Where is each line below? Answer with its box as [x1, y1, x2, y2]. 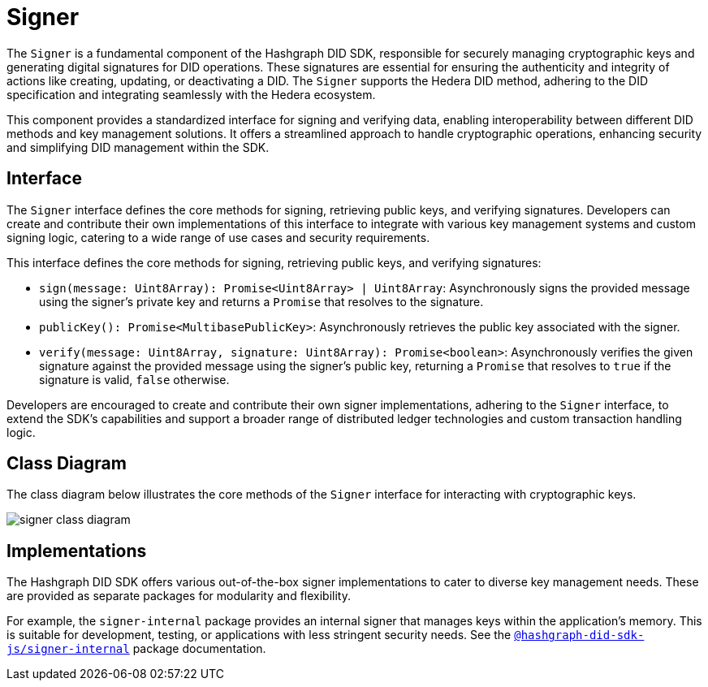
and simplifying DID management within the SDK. [6, 140, 270, 154]
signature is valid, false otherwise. [39, 372, 230, 387]
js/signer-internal [6, 642, 130, 656]
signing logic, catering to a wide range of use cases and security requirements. [6, 230, 430, 244]
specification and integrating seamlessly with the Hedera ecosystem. [6, 87, 376, 102]
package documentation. [132, 642, 266, 656]
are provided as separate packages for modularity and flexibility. [6, 589, 351, 603]
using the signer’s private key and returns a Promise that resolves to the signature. [39, 294, 484, 309]
